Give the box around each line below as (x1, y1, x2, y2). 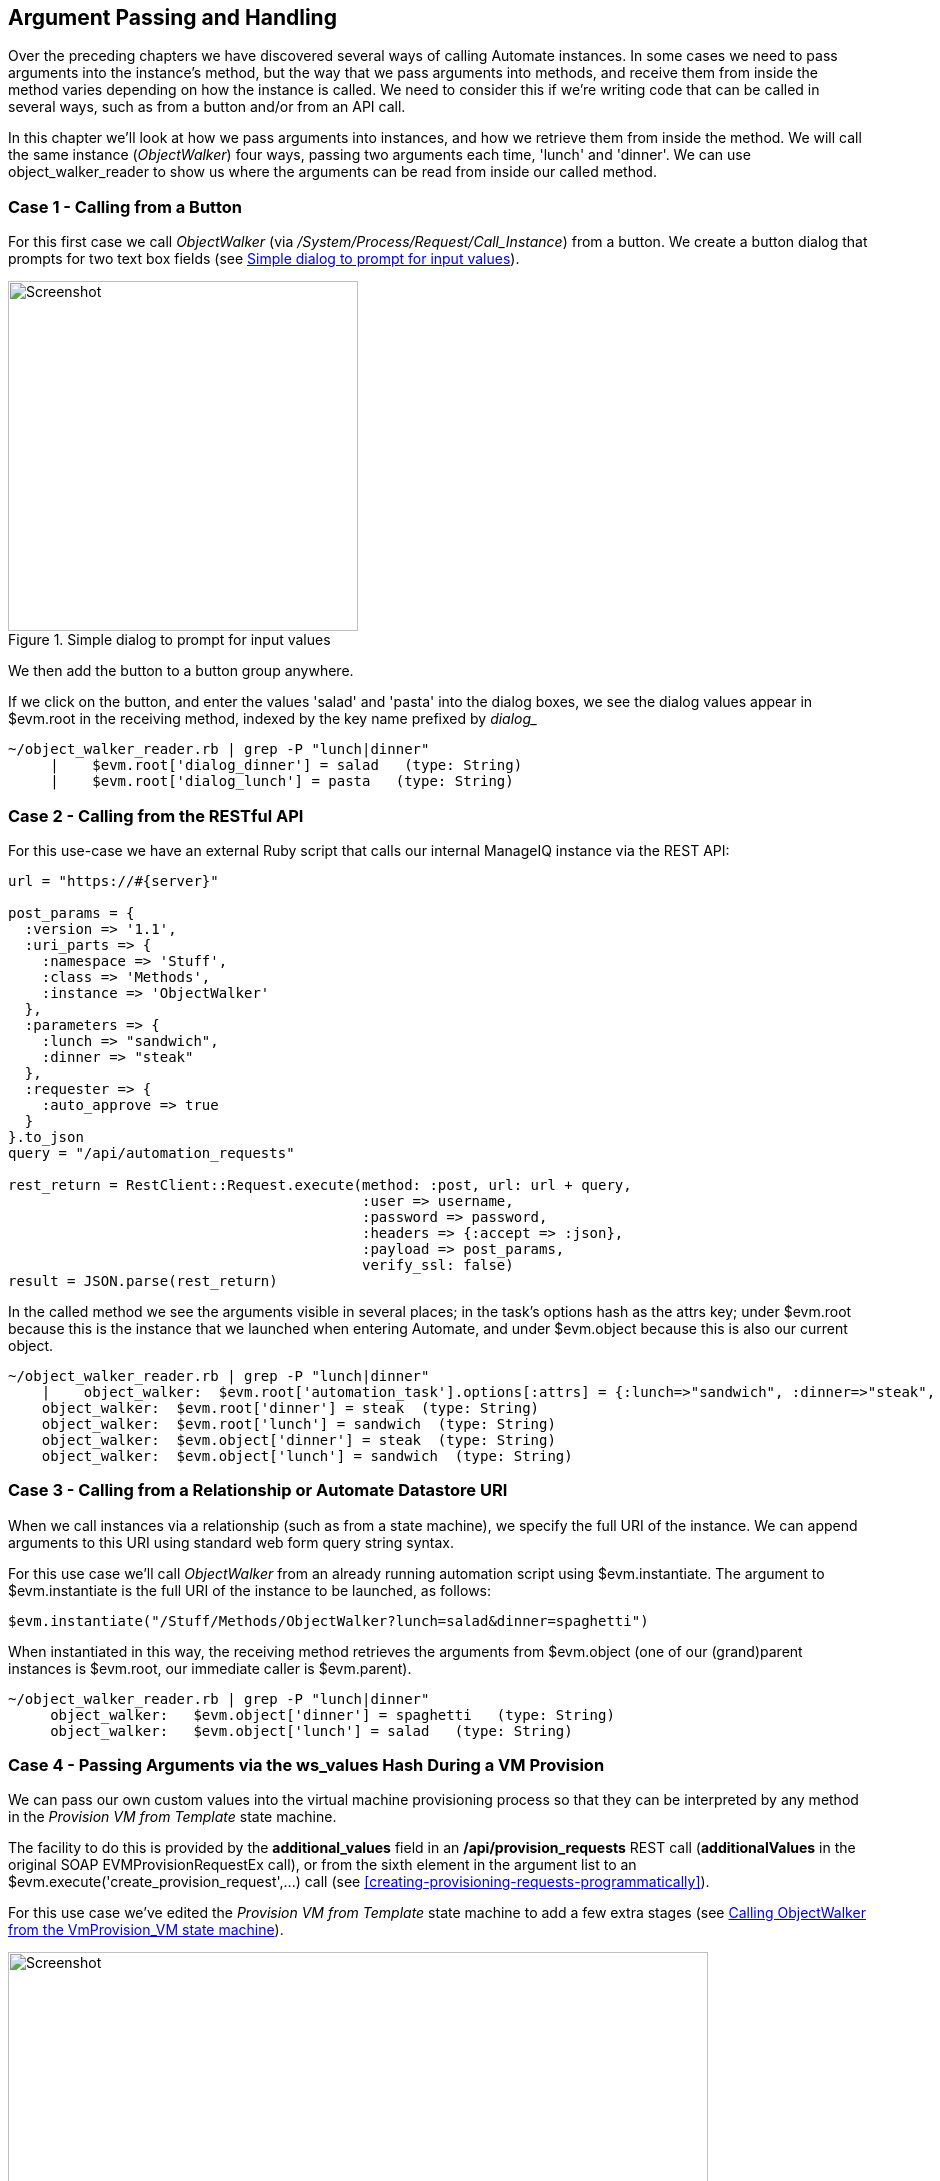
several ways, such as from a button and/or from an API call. (8, 98, 406, 116)
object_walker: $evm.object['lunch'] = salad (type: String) (50, 1722, 573, 1739)
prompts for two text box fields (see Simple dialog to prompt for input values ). (8, 250, 520, 268)
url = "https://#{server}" (8, 872, 219, 889)
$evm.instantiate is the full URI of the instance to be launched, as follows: (8, 1581, 492, 1599)
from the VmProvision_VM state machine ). (8, 1921, 284, 1939)
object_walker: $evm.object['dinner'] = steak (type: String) (41, 1431, 556, 1448)
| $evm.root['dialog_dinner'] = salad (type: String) (50, 757, 523, 774)
